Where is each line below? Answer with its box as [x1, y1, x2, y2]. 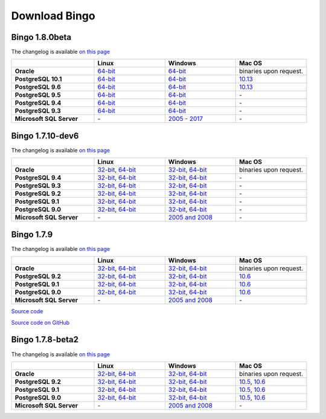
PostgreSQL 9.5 [14, 91, 62, 99]
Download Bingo [11, 9, 96, 22]
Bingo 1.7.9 [11, 229, 53, 239]
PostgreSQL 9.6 [14, 83, 62, 91]
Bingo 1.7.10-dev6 [11, 131, 79, 141]
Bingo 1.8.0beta [11, 32, 72, 42]
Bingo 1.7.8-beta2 [11, 334, 78, 345]
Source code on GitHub [11, 319, 70, 326]
